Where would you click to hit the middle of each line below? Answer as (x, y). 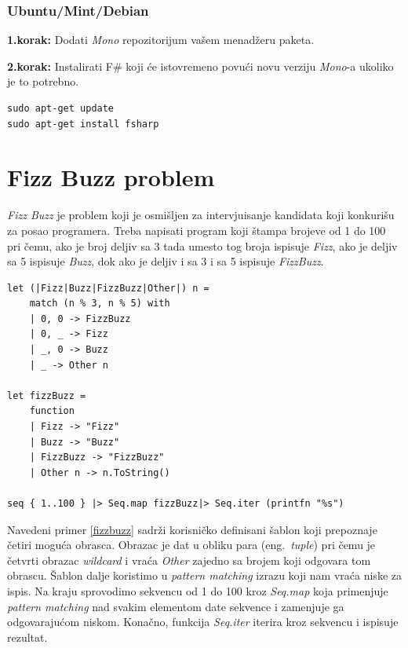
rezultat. (27, 637)
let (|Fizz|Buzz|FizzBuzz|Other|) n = (108, 288)
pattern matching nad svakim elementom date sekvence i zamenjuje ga (176, 606)
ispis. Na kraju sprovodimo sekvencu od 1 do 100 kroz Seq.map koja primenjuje (198, 590)
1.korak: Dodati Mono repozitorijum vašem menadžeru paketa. (161, 40)
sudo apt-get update (61, 108)
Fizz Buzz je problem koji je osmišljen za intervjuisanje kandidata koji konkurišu (201, 215)
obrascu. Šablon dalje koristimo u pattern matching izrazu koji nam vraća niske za (204, 575)
